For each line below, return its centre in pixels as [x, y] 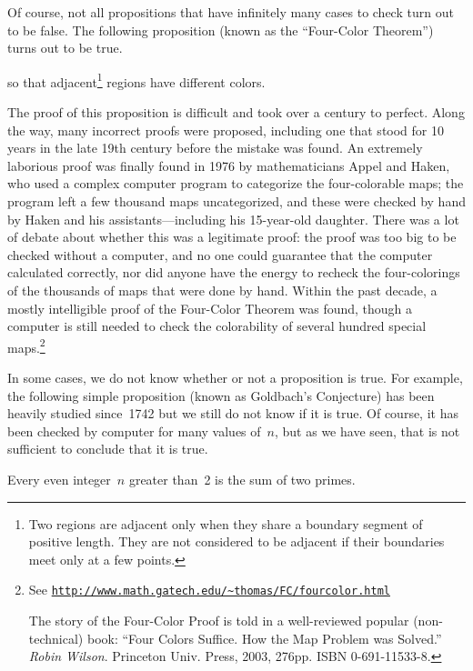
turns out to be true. [65, 48]
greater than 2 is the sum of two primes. [242, 479]
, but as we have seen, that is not [367, 431]
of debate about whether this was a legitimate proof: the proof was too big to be [232, 237]
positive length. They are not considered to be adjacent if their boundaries [236, 541]
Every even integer [59, 479]
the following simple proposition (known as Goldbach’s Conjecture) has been [221, 395]
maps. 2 [26, 346]
